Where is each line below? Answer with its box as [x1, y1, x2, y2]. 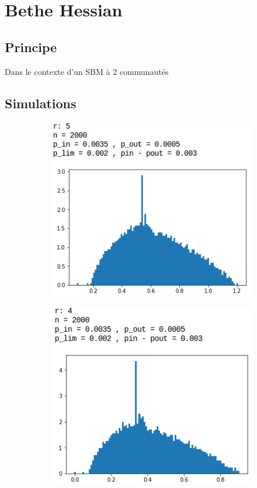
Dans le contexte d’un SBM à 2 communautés [5, 65, 169, 77]
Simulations [5, 94, 77, 112]
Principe [5, 37, 57, 56]
